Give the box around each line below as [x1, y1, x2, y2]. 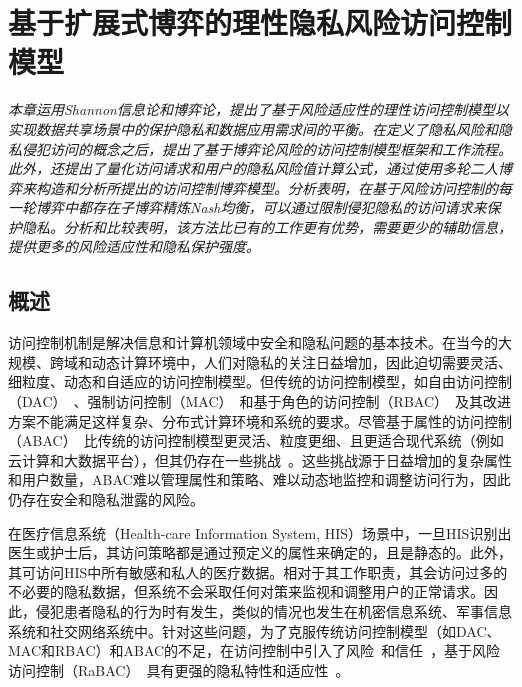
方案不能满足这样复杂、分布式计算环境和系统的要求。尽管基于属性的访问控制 [8, 410, 512, 431]
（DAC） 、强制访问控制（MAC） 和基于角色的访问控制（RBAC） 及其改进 [8, 391, 512, 412]
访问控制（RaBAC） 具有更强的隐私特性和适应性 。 [8, 659, 350, 680]
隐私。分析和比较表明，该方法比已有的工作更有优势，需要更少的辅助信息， [21, 216, 512, 237]
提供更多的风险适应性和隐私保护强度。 [8, 236, 260, 257]
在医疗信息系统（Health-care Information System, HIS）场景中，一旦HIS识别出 [8, 522, 512, 543]
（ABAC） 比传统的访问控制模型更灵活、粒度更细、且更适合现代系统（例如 [8, 430, 504, 451]
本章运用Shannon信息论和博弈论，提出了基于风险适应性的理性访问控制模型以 [8, 99, 509, 120]
